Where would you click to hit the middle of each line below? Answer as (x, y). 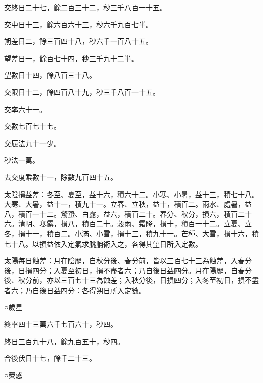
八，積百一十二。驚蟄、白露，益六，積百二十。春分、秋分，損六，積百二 (124, 213)
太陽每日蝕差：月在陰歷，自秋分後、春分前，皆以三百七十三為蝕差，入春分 (128, 260)
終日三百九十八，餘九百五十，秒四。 (64, 341)
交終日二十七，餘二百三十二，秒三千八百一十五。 (85, 7)
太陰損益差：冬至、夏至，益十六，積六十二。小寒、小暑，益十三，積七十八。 (131, 194)
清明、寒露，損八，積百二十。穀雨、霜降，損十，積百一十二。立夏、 (131, 224)
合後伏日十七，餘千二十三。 (50, 358)
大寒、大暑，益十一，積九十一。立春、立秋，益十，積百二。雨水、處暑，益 (128, 204)
